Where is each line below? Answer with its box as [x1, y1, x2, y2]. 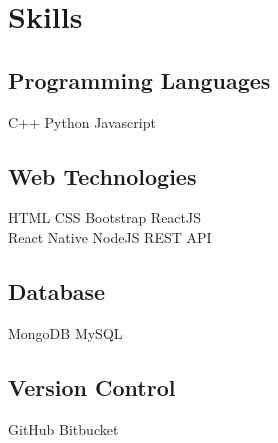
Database [8, 275, 106, 306]
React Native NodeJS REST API [8, 226, 212, 247]
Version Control [8, 371, 176, 402]
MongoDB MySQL [8, 322, 123, 343]
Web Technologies [8, 160, 197, 191]
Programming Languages [8, 64, 271, 95]
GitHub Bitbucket [8, 418, 119, 439]
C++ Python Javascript [8, 111, 156, 132]
